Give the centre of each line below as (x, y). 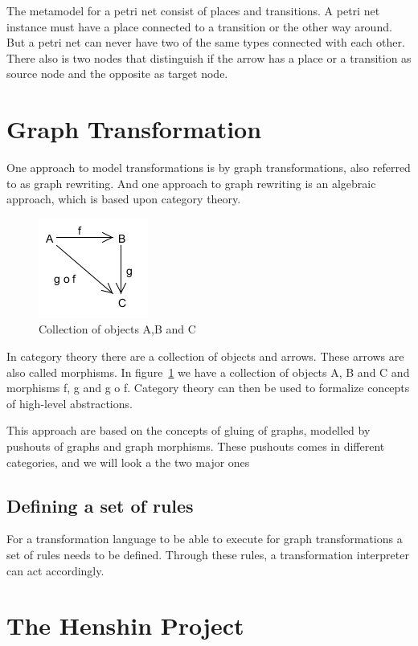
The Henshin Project (125, 626)
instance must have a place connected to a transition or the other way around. (199, 26)
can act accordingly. (55, 570)
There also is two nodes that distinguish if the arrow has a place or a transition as (209, 57)
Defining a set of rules (100, 505)
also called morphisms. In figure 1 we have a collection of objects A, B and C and (208, 372)
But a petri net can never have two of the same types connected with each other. (206, 42)
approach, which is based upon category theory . (124, 199)
